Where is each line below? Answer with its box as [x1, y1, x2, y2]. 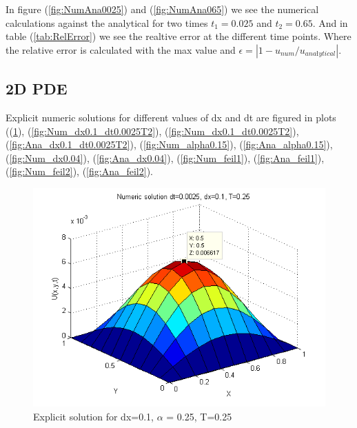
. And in [312, 15, 348, 30]
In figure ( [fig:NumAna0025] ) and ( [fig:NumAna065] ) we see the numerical [6, 2, 319, 16]
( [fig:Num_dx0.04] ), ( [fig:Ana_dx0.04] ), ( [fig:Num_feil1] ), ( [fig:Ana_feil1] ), [6, 150, 325, 165]
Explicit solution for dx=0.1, [33, 409, 154, 423]
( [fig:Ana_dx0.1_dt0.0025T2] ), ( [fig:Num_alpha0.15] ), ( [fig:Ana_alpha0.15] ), [6, 137, 333, 152]
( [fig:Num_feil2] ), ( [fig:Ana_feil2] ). [6, 164, 153, 179]
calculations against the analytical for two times [6, 15, 208, 30]
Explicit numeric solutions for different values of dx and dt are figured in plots [6, 110, 336, 124]
